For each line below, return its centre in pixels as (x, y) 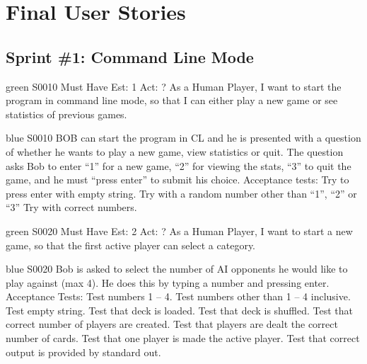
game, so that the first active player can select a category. (131, 245)
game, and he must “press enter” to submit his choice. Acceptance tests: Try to (177, 180)
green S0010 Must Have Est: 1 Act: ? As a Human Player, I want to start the (174, 86)
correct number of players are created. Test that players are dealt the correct (172, 324)
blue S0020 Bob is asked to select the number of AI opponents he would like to (177, 269)
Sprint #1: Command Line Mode (130, 56)
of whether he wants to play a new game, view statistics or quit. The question (175, 151)
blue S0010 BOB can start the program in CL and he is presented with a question (183, 138)
